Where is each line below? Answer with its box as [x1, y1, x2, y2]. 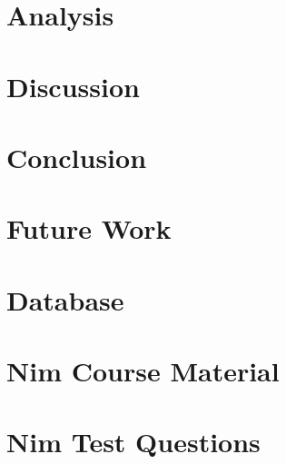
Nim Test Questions [6, 423, 261, 460]
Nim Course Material [6, 352, 280, 390]
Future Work [6, 210, 172, 247]
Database [6, 281, 124, 318]
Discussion [6, 67, 140, 104]
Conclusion [6, 138, 147, 175]
